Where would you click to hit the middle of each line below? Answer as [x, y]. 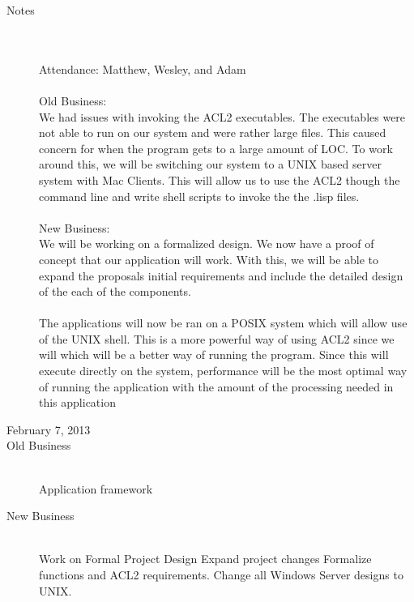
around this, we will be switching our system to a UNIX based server [210, 164]
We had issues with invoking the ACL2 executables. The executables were [222, 116]
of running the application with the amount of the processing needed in [216, 386]
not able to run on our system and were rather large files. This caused [213, 132]
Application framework [96, 488]
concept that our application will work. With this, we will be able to [209, 259]
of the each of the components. [115, 291]
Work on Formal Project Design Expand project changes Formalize [205, 559]
